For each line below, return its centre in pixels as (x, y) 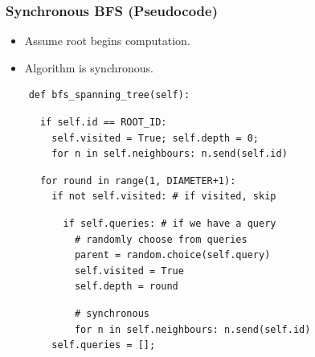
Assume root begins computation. (107, 41)
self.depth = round (126, 287)
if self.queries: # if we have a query (170, 223)
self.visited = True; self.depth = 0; (155, 138)
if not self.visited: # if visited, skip (164, 197)
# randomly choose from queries (161, 239)
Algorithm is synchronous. (89, 67)
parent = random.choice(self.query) (172, 255)
